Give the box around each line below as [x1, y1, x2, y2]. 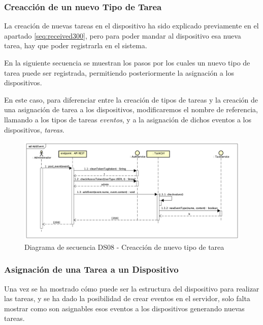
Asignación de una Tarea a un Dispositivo [4, 263, 179, 276]
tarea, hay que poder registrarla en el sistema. [4, 40, 147, 51]
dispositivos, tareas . [4, 124, 64, 135]
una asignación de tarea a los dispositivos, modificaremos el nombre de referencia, [4, 104, 258, 115]
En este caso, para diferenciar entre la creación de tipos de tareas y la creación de [4, 94, 258, 105]
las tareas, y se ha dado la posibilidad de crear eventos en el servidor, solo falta [4, 293, 250, 304]
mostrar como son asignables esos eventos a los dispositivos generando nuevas [4, 303, 245, 313]
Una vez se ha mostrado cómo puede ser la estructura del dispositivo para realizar [4, 283, 259, 294]
